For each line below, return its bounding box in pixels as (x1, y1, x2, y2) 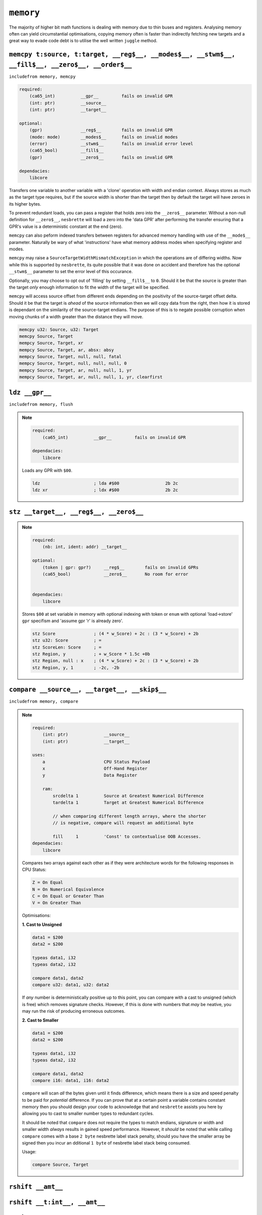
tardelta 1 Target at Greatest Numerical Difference (52, 800, 204, 805)
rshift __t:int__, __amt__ (9, 1198, 105, 1206)
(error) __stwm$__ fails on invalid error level (29, 141, 194, 146)
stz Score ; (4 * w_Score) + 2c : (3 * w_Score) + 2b (32, 631, 199, 636)
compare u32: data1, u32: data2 (32, 982, 109, 988)
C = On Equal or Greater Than (32, 893, 104, 899)
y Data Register (42, 773, 138, 778)
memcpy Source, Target (19, 333, 73, 339)
